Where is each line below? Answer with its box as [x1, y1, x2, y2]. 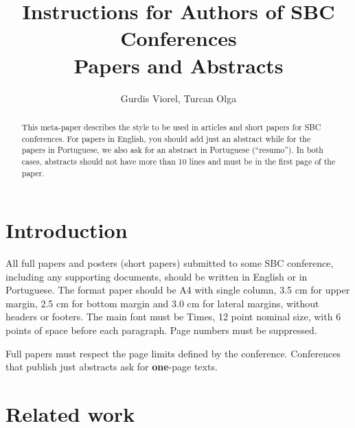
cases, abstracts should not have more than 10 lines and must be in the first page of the [21, 155, 336, 167]
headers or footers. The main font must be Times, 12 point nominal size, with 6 [5, 309, 341, 324]
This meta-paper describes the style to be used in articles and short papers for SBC [21, 121, 321, 132]
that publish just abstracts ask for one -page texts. [5, 359, 218, 374]
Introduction [5, 216, 128, 244]
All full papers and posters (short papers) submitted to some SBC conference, [5, 256, 334, 270]
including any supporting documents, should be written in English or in [5, 269, 308, 283]
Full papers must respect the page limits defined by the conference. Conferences [5, 346, 341, 360]
